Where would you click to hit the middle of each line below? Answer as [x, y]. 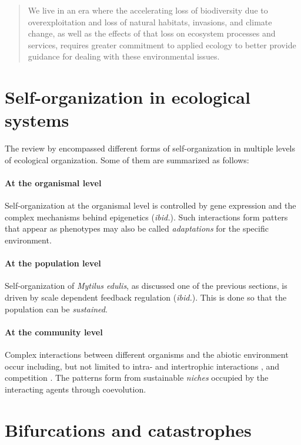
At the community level [54, 332]
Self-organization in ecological [128, 97]
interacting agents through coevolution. [76, 389]
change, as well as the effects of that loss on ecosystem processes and [152, 33]
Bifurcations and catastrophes [128, 429]
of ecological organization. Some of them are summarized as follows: [127, 159]
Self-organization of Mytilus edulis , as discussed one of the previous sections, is [146, 286]
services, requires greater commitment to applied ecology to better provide [162, 44]
